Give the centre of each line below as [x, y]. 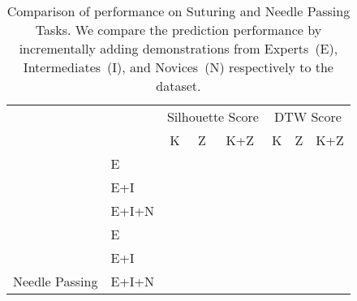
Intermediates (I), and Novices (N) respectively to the [178, 67]
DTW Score [308, 116]
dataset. [178, 86]
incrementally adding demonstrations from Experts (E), [178, 48]
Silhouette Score [213, 116]
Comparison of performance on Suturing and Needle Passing [178, 11]
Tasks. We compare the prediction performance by [178, 30]
